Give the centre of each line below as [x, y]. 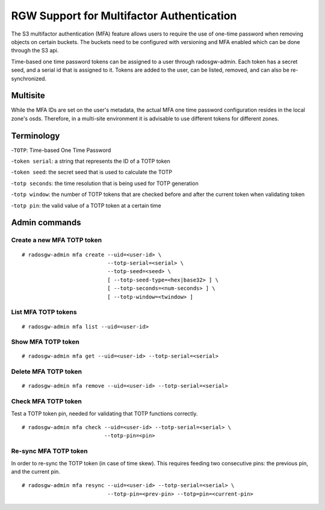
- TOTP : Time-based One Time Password [61, 150]
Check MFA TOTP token [47, 401]
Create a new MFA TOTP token [57, 240]
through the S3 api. [35, 51]
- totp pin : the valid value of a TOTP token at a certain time [86, 206]
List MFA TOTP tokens [44, 312]
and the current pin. [36, 471]
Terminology [36, 136]
